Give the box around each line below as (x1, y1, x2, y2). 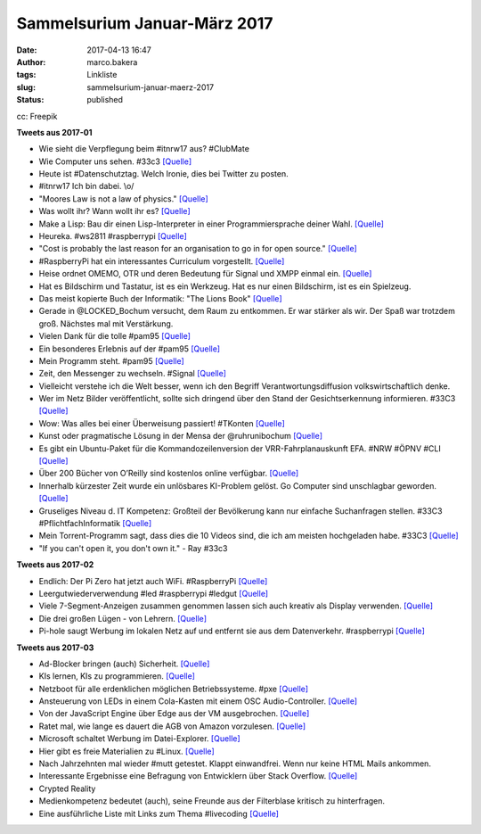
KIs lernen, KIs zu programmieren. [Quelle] (38, 671, 196, 681)
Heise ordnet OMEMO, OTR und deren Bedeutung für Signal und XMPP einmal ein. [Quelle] (38, 268, 372, 279)
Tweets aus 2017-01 (16, 127, 93, 137)
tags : (16, 70, 37, 80)
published (86, 95, 124, 105)
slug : (16, 81, 36, 93)
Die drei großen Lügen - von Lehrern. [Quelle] (38, 613, 208, 623)
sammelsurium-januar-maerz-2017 (86, 81, 214, 93)
